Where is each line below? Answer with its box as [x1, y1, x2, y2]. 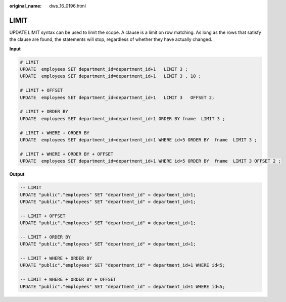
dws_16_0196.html [49, 3, 86, 9]
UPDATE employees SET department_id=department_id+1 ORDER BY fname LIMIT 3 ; [20, 116, 225, 121]
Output [9, 171, 25, 177]
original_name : [9, 3, 42, 9]
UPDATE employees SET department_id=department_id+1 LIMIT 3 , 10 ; [20, 73, 202, 79]
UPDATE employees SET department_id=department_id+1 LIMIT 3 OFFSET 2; [20, 94, 215, 100]
